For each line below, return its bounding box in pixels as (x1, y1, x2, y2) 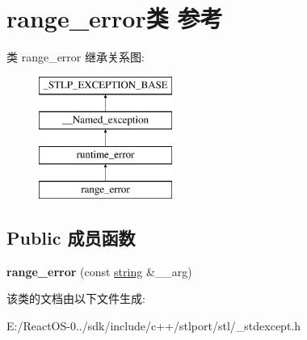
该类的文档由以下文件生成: (6, 290, 145, 307)
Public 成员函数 (6, 225, 136, 250)
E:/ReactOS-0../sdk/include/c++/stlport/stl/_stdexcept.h (6, 317, 301, 334)
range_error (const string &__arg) (6, 262, 192, 279)
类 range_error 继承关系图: (6, 48, 145, 65)
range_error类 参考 (6, 2, 223, 35)
